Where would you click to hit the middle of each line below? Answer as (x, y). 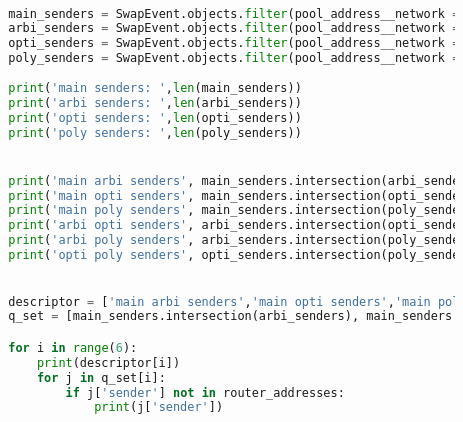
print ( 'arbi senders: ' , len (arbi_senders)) (155, 102)
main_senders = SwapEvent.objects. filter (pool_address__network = (234, 13)
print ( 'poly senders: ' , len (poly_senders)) (155, 132)
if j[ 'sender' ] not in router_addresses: (205, 392)
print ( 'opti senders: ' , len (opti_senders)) (155, 117)
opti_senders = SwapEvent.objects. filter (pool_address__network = (234, 43)
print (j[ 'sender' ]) (159, 407)
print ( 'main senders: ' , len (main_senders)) (155, 87)
